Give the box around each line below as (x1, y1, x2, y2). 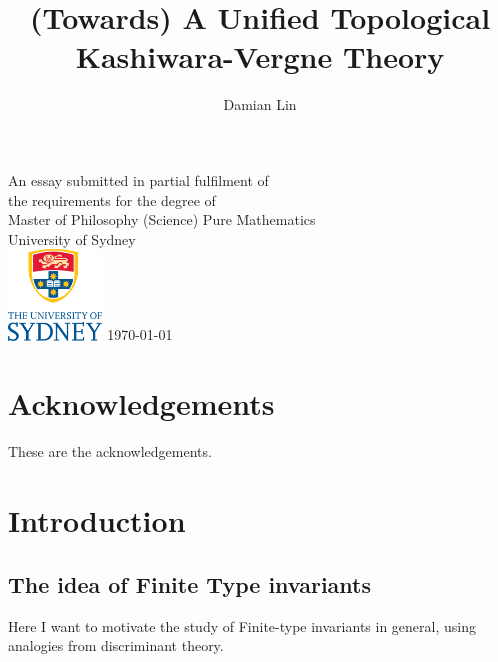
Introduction (8, 500, 186, 541)
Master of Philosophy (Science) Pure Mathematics (8, 209, 316, 230)
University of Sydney (8, 228, 136, 249)
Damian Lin (223, 94, 297, 115)
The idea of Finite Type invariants (8, 568, 372, 599)
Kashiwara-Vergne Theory (75, 36, 445, 77)
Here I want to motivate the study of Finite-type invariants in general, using (8, 615, 476, 636)
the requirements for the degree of (8, 189, 216, 210)
